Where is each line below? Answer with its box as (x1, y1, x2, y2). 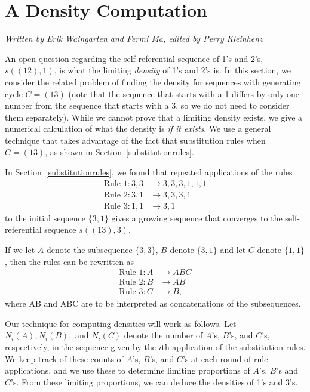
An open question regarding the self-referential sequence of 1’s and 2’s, (5, 52, 263, 64)
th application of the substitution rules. (161, 341, 306, 353)
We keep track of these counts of (5, 352, 124, 365)
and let (220, 243, 246, 255)
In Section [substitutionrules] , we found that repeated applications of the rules (5, 166, 293, 178)
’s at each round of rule (182, 352, 268, 365)
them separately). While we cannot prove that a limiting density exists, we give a (5, 110, 303, 123)
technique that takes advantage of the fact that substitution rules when (5, 134, 266, 146)
